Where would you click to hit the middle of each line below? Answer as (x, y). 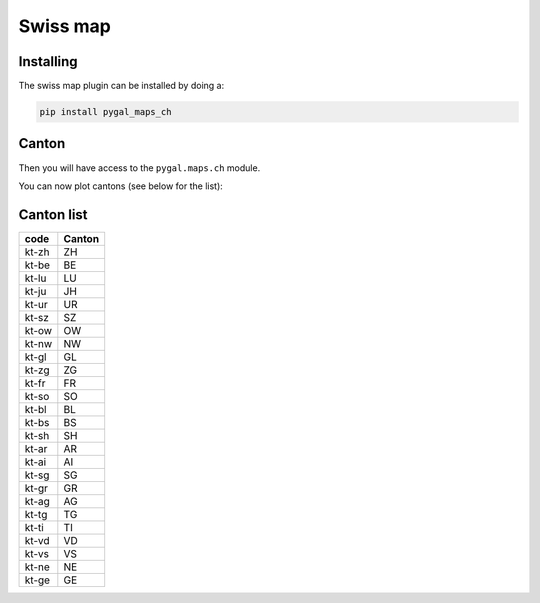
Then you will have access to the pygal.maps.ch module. (139, 167)
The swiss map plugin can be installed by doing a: (121, 86)
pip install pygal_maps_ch (105, 112)
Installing (48, 61)
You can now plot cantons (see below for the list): (121, 186)
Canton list (53, 214)
